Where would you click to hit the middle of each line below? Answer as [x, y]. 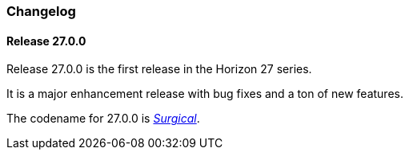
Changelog [41, 11]
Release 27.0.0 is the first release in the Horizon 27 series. [159, 69]
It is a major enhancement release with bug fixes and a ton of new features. [205, 94]
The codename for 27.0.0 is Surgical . [103, 119]
